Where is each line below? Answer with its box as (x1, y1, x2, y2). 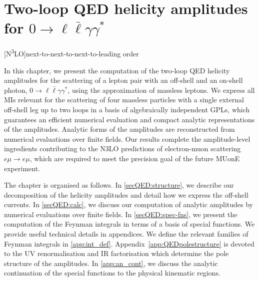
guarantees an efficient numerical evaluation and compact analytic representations (4, 114, 255, 124)
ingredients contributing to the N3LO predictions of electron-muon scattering (4, 143, 241, 154)
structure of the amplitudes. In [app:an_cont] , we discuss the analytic (4, 258, 218, 268)
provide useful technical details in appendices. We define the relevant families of (4, 229, 248, 239)
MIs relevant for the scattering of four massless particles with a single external (4, 94, 244, 105)
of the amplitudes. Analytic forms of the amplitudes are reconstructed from (4, 124, 235, 134)
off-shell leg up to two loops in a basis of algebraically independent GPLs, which (4, 104, 250, 114)
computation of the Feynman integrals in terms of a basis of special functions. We (4, 219, 255, 229)
